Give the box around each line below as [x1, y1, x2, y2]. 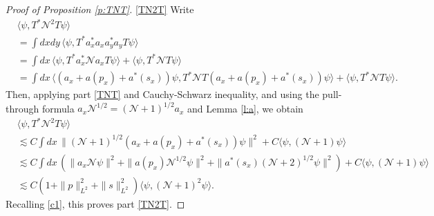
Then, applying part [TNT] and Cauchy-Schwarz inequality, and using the [6, 87, 319, 101]
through [6, 101, 39, 115]
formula [41, 101, 75, 115]
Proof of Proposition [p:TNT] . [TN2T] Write [6, 2, 194, 16]
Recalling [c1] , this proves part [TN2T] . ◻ [6, 196, 185, 210]
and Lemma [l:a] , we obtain [187, 101, 303, 115]
